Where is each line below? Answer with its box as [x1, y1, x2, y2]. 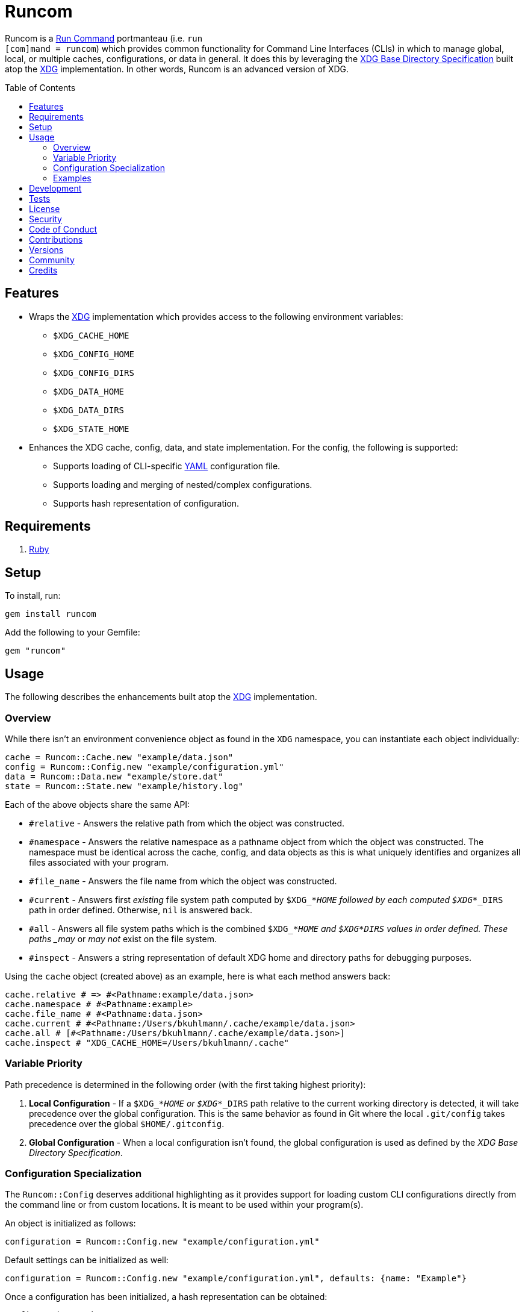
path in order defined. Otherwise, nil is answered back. [29, 904, 252, 915]
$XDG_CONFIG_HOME [53, 349, 134, 359]
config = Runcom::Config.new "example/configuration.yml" [5, 761, 284, 772]
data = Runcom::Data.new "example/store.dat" [5, 771, 223, 781]
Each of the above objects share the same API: [5, 799, 190, 810]
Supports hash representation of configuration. [53, 498, 240, 508]
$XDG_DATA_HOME [53, 386, 125, 396]
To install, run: [5, 590, 61, 601]
